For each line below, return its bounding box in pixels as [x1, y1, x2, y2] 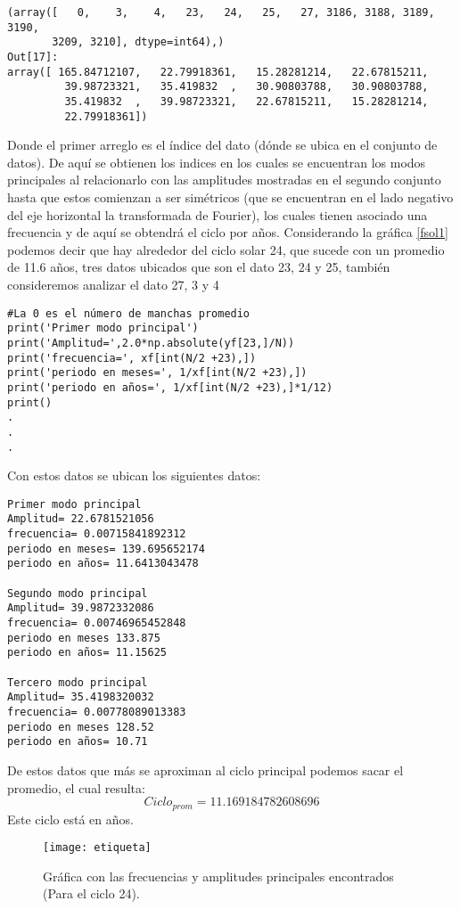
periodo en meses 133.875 [7, 631, 160, 644]
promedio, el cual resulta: [7, 778, 145, 797]
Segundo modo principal [7, 586, 148, 600]
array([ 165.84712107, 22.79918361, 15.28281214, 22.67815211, [7, 65, 429, 78]
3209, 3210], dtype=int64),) [52, 36, 225, 49]
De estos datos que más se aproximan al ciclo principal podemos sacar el [7, 760, 404, 779]
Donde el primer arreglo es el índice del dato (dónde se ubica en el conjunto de [7, 135, 438, 154]
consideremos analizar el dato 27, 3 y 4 [7, 275, 219, 293]
